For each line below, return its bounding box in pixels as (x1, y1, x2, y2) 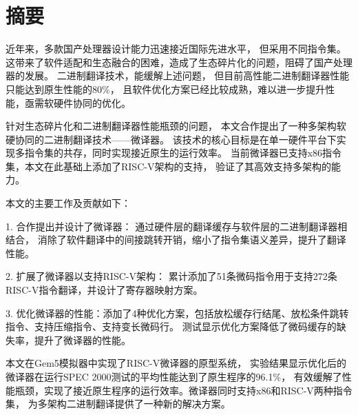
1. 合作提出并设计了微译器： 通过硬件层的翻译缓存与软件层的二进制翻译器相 (6, 219, 348, 233)
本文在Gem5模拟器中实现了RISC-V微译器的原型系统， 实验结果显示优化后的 (6, 356, 346, 370)
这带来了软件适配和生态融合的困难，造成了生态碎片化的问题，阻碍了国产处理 (6, 54, 352, 69)
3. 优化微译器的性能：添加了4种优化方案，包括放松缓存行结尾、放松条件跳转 (6, 305, 349, 320)
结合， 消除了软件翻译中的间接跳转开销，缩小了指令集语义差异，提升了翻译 (6, 232, 346, 247)
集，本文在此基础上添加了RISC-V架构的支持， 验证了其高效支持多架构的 (6, 159, 332, 173)
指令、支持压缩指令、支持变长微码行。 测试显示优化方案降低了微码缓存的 (6, 319, 337, 334)
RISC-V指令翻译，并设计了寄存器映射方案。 (6, 283, 203, 297)
